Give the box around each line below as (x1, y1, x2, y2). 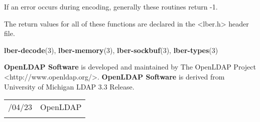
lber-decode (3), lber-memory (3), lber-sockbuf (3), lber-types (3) (4, 44, 218, 55)
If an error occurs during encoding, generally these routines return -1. (4, 1, 218, 11)
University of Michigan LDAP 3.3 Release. (4, 81, 135, 91)
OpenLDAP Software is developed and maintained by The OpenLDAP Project (4, 61, 256, 72)
